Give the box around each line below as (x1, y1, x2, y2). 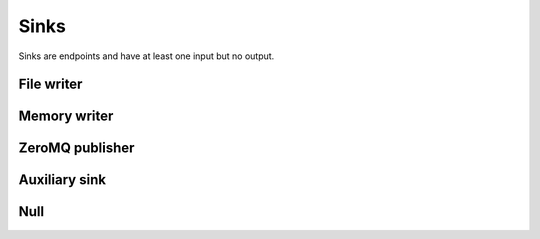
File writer (18, 76, 83, 93)
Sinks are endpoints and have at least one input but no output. (18, 50, 275, 62)
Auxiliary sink (18, 171, 107, 189)
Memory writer (18, 108, 114, 125)
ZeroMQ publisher (18, 140, 135, 157)
